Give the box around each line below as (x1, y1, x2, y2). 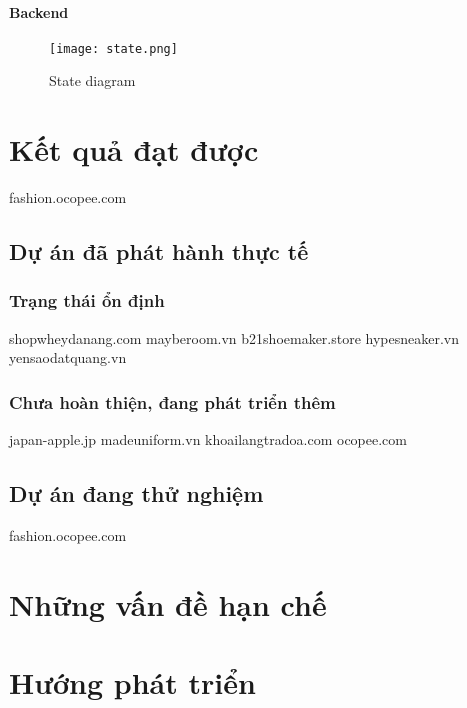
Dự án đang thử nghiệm (9, 478, 264, 509)
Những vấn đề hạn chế (9, 583, 327, 624)
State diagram (49, 70, 136, 91)
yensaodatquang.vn (9, 347, 127, 368)
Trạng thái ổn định (9, 288, 165, 313)
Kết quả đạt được (9, 129, 259, 170)
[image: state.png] (49, 41, 178, 56)
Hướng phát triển (9, 662, 256, 703)
